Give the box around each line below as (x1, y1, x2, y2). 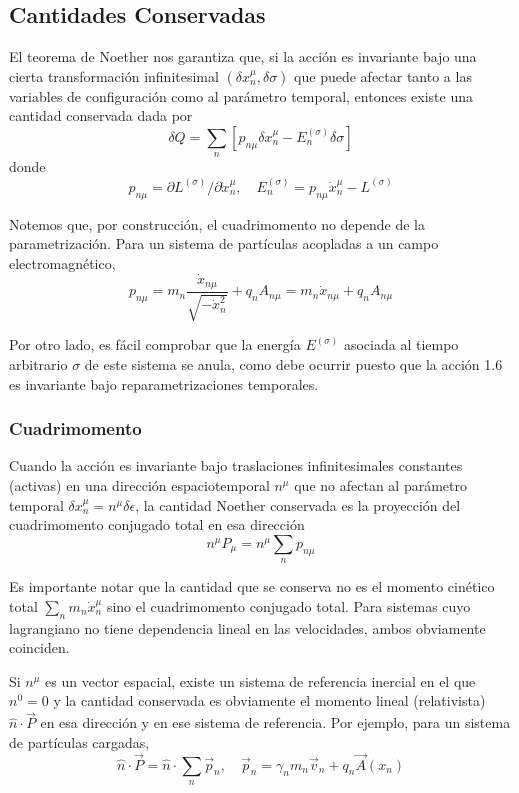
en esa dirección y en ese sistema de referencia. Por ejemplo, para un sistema (40, 712, 511, 733)
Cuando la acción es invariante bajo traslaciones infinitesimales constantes (9, 455, 463, 476)
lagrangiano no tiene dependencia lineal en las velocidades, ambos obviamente (9, 617, 486, 638)
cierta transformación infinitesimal (9, 65, 219, 86)
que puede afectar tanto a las (294, 65, 472, 86)
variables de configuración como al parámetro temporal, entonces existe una (9, 85, 473, 106)
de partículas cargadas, (9, 731, 150, 752)
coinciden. (9, 637, 70, 658)
